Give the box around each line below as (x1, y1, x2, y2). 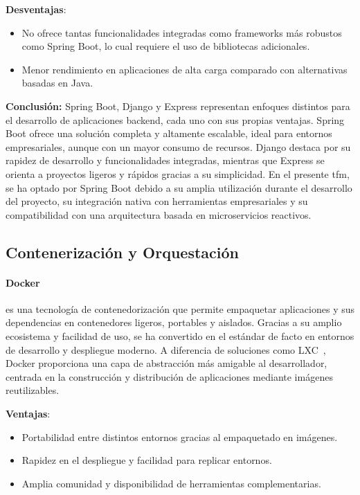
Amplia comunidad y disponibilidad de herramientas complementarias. (21, 476, 321, 490)
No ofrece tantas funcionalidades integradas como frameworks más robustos (21, 25, 342, 39)
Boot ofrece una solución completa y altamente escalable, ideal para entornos (6, 126, 332, 141)
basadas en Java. (21, 75, 93, 90)
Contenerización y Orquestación (6, 241, 240, 262)
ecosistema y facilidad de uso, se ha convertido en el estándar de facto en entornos (6, 329, 354, 343)
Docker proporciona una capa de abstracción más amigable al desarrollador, (6, 356, 327, 370)
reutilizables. (6, 383, 60, 397)
